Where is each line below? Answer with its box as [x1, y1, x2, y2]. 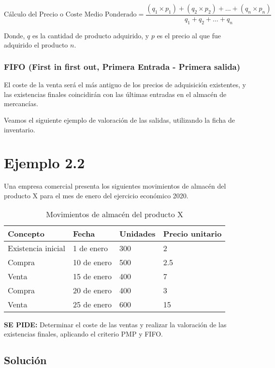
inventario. [4, 124, 35, 134]
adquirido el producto [4, 40, 68, 50]
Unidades [119, 227, 156, 239]
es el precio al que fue [157, 30, 221, 40]
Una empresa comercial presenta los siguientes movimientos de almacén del [4, 181, 226, 191]
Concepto [8, 227, 44, 239]
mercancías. [4, 98, 38, 109]
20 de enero [73, 284, 112, 296]
